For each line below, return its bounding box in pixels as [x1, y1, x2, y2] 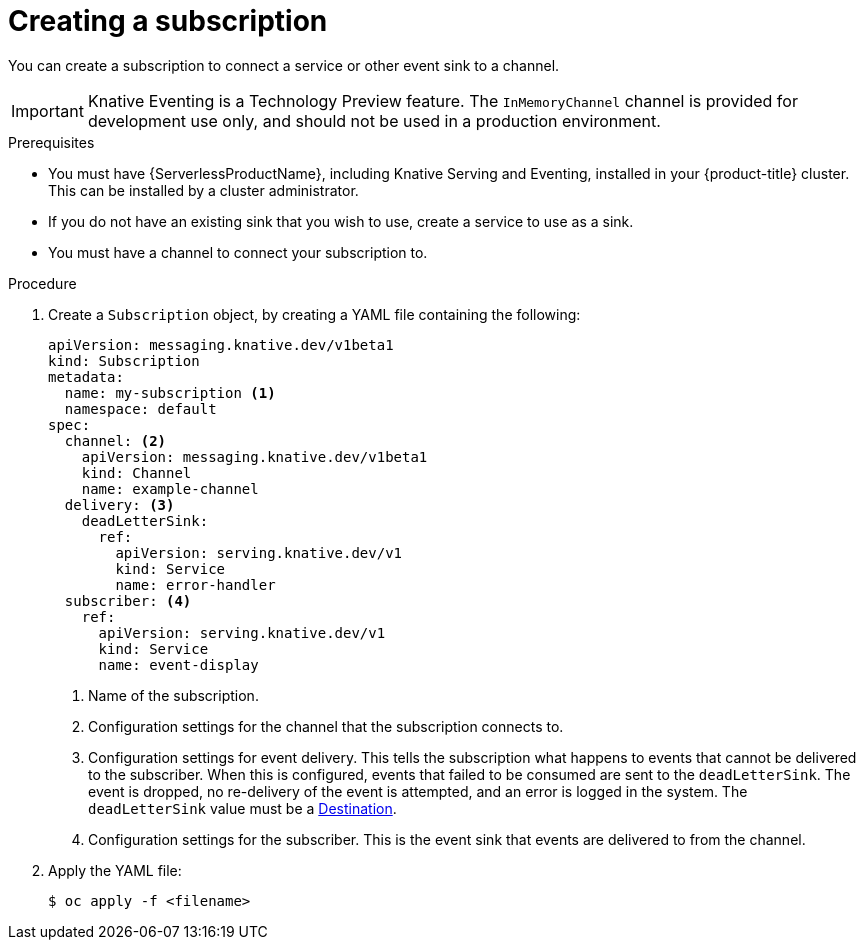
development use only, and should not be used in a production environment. [87, 110, 661, 131]
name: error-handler [115, 576, 276, 593]
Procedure [8, 274, 77, 292]
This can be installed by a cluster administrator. [48, 181, 359, 199]
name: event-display [98, 656, 259, 673]
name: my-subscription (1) [64, 384, 276, 401]
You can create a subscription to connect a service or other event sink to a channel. [8, 56, 560, 74]
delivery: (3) [64, 496, 175, 513]
